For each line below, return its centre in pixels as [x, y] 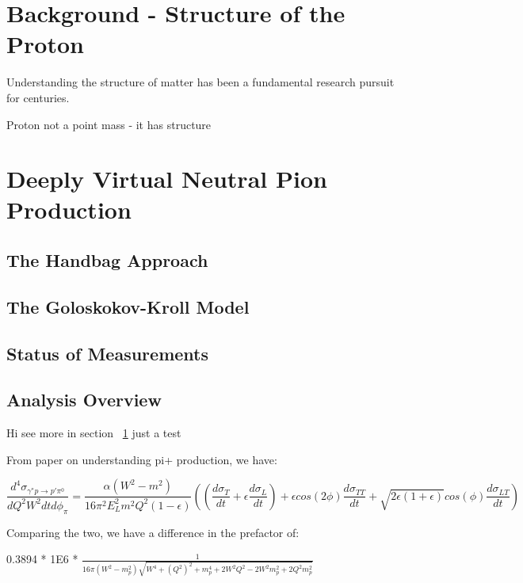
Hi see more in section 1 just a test [94, 433]
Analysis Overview [84, 400]
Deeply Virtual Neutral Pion [167, 179]
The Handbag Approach [107, 260]
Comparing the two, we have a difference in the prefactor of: [153, 532]
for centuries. [38, 97]
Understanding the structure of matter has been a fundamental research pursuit [200, 82]
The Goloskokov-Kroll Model [128, 306]
